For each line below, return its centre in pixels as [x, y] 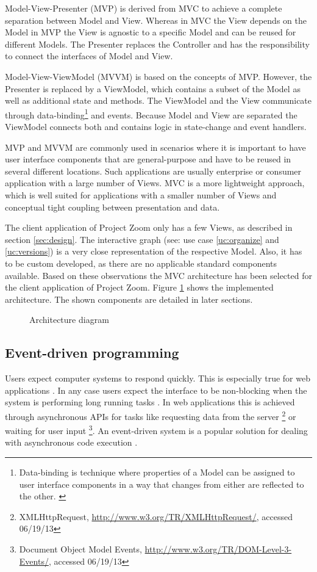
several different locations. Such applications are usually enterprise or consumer [153, 171]
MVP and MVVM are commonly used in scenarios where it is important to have [155, 147]
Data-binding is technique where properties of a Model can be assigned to [157, 472]
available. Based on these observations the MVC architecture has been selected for [158, 275]
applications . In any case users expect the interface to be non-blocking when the [156, 390]
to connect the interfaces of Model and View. [89, 56]
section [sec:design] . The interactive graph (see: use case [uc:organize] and [142, 239]
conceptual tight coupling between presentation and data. [112, 207]
